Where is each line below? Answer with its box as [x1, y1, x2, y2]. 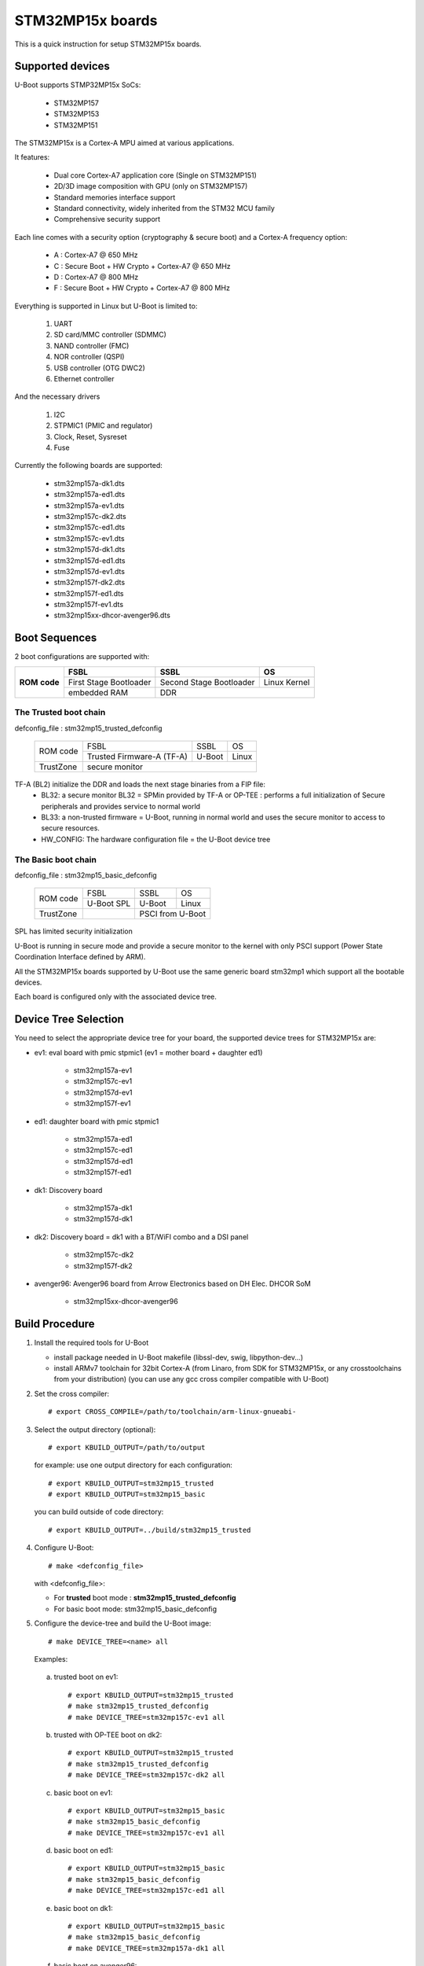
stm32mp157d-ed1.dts [53, 555, 126, 565]
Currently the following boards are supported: [14, 461, 163, 470]
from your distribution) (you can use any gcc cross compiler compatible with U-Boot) [53, 1375, 330, 1384]
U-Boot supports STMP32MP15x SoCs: [14, 80, 141, 90]
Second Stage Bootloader [159, 676, 255, 687]
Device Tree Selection [14, 1013, 125, 1026]
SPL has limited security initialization [14, 926, 133, 936]
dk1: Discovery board [34, 1185, 103, 1195]
